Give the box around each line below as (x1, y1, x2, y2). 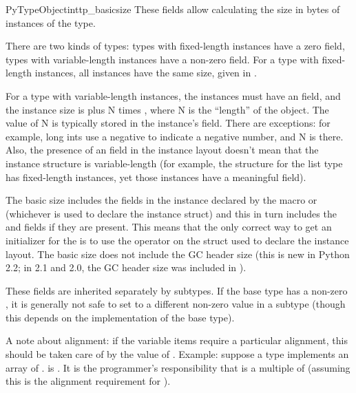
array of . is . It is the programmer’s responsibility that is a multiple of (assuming (6, 360, 350, 374)
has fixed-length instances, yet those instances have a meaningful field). (6, 169, 306, 184)
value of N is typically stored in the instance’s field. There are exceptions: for (6, 116, 331, 130)
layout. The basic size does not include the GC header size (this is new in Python (6, 246, 350, 261)
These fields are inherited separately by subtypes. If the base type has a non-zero (6, 283, 348, 297)
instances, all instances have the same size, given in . (34, 65, 257, 80)
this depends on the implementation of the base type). (6, 310, 235, 324)
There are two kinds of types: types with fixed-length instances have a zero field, (6, 39, 345, 53)
